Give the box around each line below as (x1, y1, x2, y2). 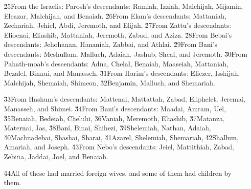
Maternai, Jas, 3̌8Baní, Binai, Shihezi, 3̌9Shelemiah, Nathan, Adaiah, (4, 123, 211, 133)
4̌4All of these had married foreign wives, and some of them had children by (4, 168, 232, 178)
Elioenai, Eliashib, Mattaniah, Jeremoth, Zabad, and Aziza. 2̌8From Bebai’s (4, 29, 232, 40)
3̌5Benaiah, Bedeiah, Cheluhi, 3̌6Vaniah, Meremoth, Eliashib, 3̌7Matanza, (4, 113, 225, 123)
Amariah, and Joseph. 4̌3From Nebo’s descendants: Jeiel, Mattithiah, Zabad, (4, 142, 234, 152)
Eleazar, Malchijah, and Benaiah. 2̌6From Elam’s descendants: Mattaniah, (4, 10, 227, 21)
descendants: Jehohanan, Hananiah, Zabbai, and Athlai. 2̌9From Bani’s (4, 39, 218, 49)
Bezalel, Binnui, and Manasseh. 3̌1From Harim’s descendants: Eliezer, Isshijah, (4, 68, 240, 78)
